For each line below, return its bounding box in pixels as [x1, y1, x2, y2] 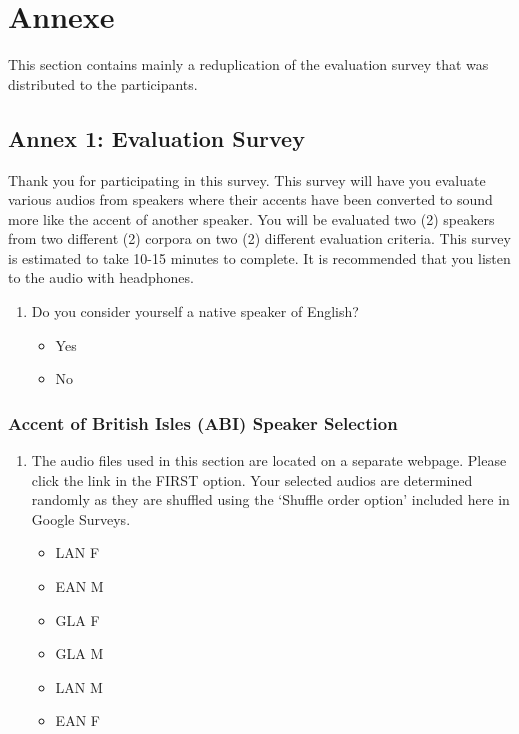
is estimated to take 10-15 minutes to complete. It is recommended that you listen [8, 247, 511, 268]
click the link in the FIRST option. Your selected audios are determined [31, 469, 473, 490]
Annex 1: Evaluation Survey [8, 122, 305, 153]
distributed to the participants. [8, 73, 198, 94]
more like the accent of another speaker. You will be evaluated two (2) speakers [8, 208, 495, 229]
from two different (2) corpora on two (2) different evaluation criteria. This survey [8, 228, 511, 249]
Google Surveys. [31, 508, 131, 529]
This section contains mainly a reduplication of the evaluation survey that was [8, 54, 489, 75]
